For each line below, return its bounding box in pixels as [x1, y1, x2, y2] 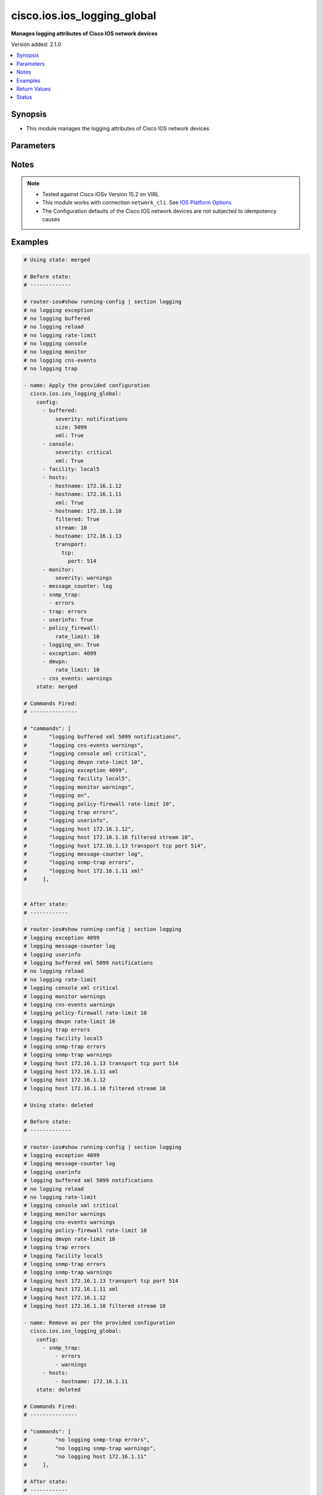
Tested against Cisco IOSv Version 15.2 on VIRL [42, 191, 159, 197]
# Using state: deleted [23, 1102, 94, 1109]
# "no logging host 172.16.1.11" [23, 1453, 147, 1460]
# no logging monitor [23, 349, 87, 355]
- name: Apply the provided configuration [23, 382, 150, 389]
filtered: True [54, 516, 100, 523]
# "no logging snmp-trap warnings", [23, 1445, 157, 1451]
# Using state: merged [23, 257, 90, 263]
